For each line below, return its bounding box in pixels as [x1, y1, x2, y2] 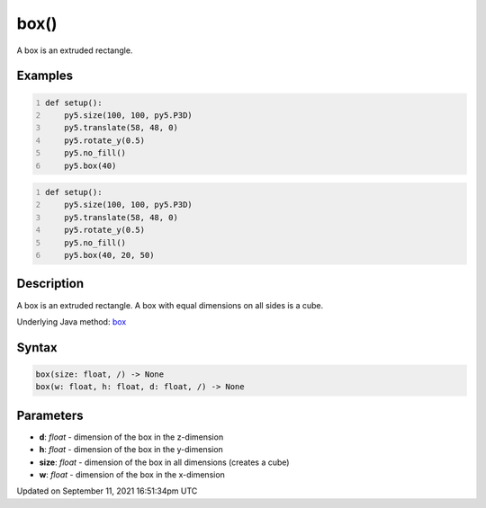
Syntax [16, 340, 58, 355]
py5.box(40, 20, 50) [64, 250, 155, 261]
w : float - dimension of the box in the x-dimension [39, 468, 225, 480]
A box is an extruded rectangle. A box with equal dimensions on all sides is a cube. [16, 299, 324, 310]
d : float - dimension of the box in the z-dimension [39, 432, 224, 442]
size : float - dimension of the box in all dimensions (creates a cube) [39, 457, 290, 468]
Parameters [16, 407, 84, 423]
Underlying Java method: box [16, 316, 127, 327]
